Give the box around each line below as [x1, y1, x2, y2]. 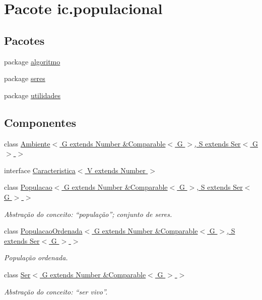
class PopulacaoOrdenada [4, 226, 83, 236]
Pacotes [4, 32, 45, 48]
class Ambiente [4, 138, 50, 148]
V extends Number [87, 165, 146, 175]
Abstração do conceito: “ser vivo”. [4, 286, 108, 296]
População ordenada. [4, 252, 68, 263]
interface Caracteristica [4, 165, 76, 175]
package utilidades [4, 90, 61, 100]
